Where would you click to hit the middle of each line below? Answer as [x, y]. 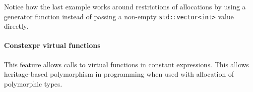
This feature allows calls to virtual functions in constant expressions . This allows [126, 64]
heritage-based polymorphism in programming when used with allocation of [119, 74]
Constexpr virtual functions [52, 45]
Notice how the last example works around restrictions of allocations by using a [125, 6]
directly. [16, 26]
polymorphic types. [33, 83]
